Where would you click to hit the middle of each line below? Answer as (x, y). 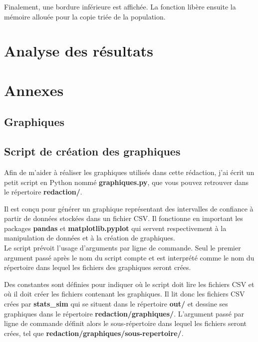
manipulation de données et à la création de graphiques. (90, 238)
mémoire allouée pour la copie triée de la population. (85, 16)
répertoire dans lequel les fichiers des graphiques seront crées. (98, 267)
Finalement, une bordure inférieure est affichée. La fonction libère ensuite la (120, 6)
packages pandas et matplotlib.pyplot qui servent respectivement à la (115, 228)
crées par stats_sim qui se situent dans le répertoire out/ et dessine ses (116, 304)
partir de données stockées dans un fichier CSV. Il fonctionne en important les (124, 218)
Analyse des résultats (79, 51)
